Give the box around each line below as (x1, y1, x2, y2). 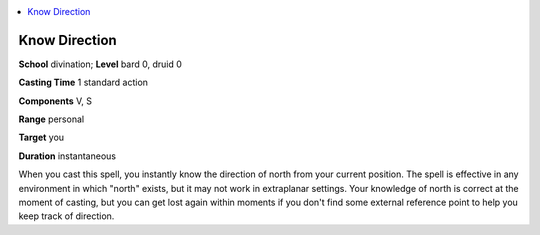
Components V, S (18, 95, 92, 107)
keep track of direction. (18, 210, 115, 222)
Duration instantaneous (18, 150, 117, 162)
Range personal (18, 113, 85, 125)
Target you (18, 131, 65, 144)
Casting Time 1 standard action (18, 76, 149, 89)
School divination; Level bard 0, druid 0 (18, 58, 182, 70)
